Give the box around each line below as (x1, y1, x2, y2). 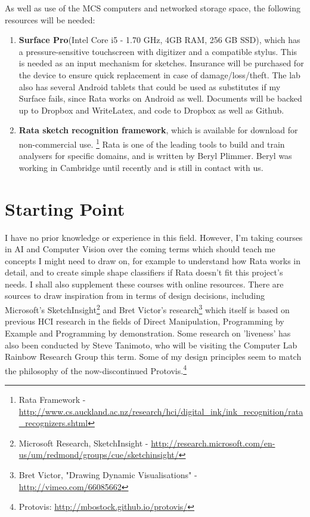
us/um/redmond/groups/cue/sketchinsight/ (18, 448, 179, 461)
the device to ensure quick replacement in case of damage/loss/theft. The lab (18, 68, 300, 81)
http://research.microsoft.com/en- (151, 436, 275, 449)
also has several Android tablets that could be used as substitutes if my (18, 80, 281, 93)
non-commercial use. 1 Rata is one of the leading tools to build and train (18, 136, 285, 150)
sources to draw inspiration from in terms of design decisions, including (5, 289, 265, 302)
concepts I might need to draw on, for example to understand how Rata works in (5, 254, 301, 267)
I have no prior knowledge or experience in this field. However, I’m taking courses (5, 231, 303, 243)
